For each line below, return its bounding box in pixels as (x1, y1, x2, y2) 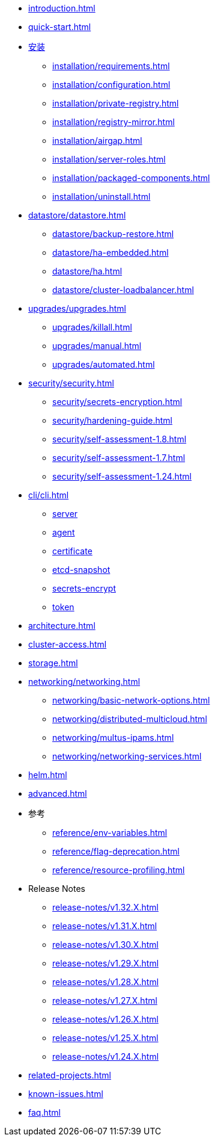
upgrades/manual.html (52, 341, 142, 351)
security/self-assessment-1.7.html (52, 453, 186, 463)
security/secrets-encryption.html (52, 397, 183, 407)
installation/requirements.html (52, 61, 170, 71)
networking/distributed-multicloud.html (52, 714, 207, 724)
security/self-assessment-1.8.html (52, 434, 187, 444)
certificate (52, 546, 92, 556)
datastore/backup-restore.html (52, 229, 174, 239)
